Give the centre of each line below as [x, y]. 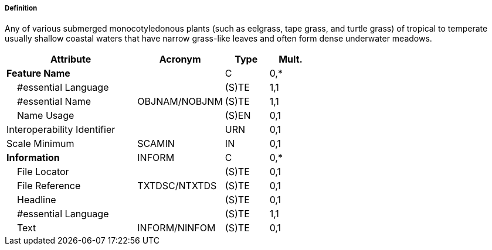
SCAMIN [156, 144]
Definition [21, 8]
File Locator [43, 172]
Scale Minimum [40, 144]
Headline [37, 200]
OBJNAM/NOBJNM [180, 102]
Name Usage [46, 116]
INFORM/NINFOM [177, 228]
